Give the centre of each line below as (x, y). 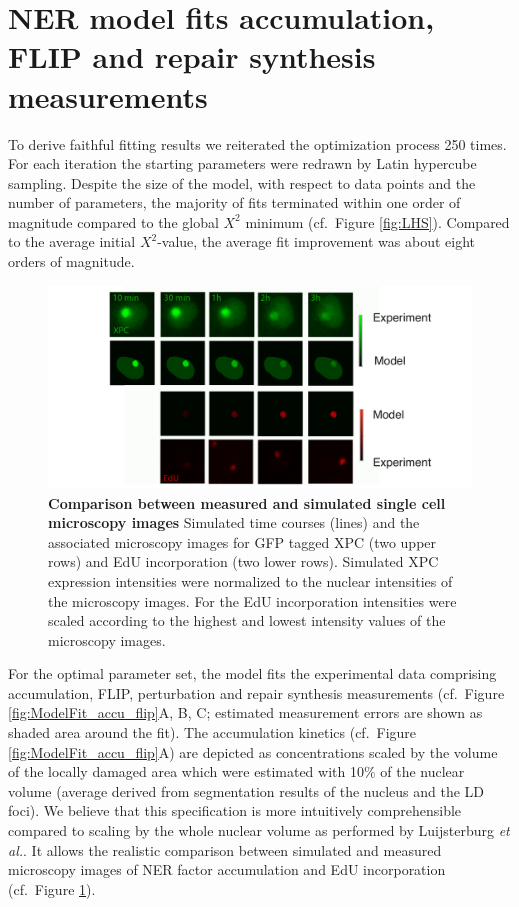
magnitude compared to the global (113, 221)
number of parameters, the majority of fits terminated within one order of (234, 202)
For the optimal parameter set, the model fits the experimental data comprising (252, 673)
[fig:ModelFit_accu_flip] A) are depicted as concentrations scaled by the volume (253, 751)
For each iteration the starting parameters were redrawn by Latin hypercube (242, 163)
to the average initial (72, 241)
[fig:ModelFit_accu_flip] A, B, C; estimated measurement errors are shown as (245, 712)
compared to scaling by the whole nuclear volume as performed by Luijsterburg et (259, 830)
